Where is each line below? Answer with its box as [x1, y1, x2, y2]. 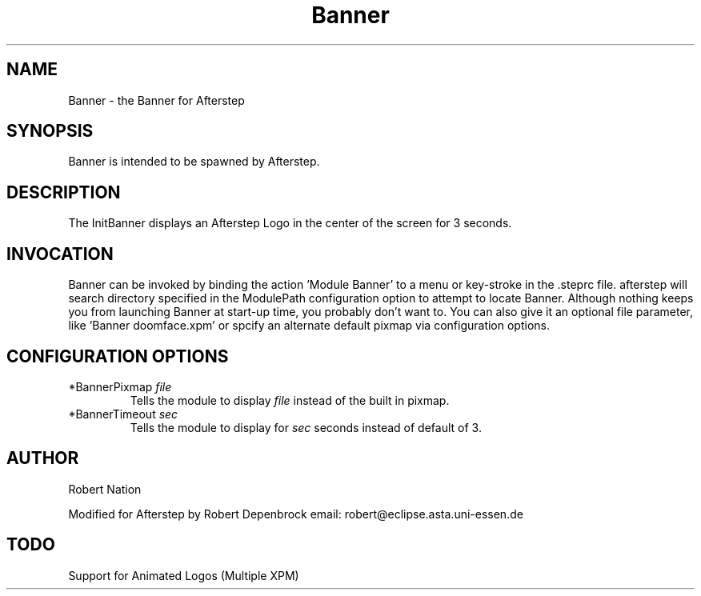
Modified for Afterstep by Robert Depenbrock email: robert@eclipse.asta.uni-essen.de [68, 506, 523, 521]
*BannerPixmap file [68, 379, 172, 394]
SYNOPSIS [6, 121, 94, 142]
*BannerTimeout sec [68, 406, 178, 421]
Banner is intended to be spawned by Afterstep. [68, 154, 320, 169]
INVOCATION [6, 243, 114, 264]
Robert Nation [68, 482, 142, 496]
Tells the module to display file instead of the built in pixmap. [130, 393, 450, 407]
